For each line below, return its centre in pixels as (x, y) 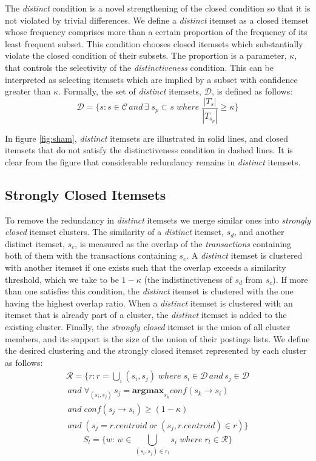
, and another (259, 232)
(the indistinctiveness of (188, 279)
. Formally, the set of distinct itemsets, (130, 91)
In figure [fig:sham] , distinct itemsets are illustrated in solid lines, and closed (146, 138)
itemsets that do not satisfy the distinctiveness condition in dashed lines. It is (149, 150)
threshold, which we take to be (62, 279)
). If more (290, 279)
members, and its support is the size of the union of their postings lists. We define (157, 338)
